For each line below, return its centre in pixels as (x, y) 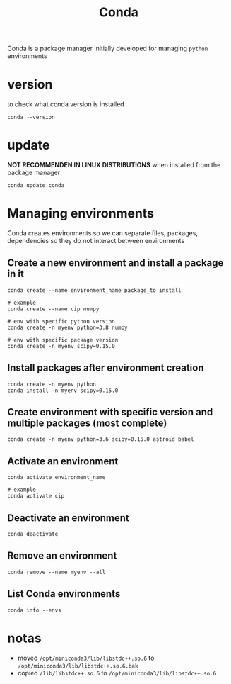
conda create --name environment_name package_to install (94, 290)
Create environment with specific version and (110, 412)
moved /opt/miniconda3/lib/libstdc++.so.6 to (86, 658)
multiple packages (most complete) (87, 424)
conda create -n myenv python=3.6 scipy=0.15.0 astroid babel (101, 439)
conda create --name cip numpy (53, 309)
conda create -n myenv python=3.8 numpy (68, 327)
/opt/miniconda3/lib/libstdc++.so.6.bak (78, 666)
